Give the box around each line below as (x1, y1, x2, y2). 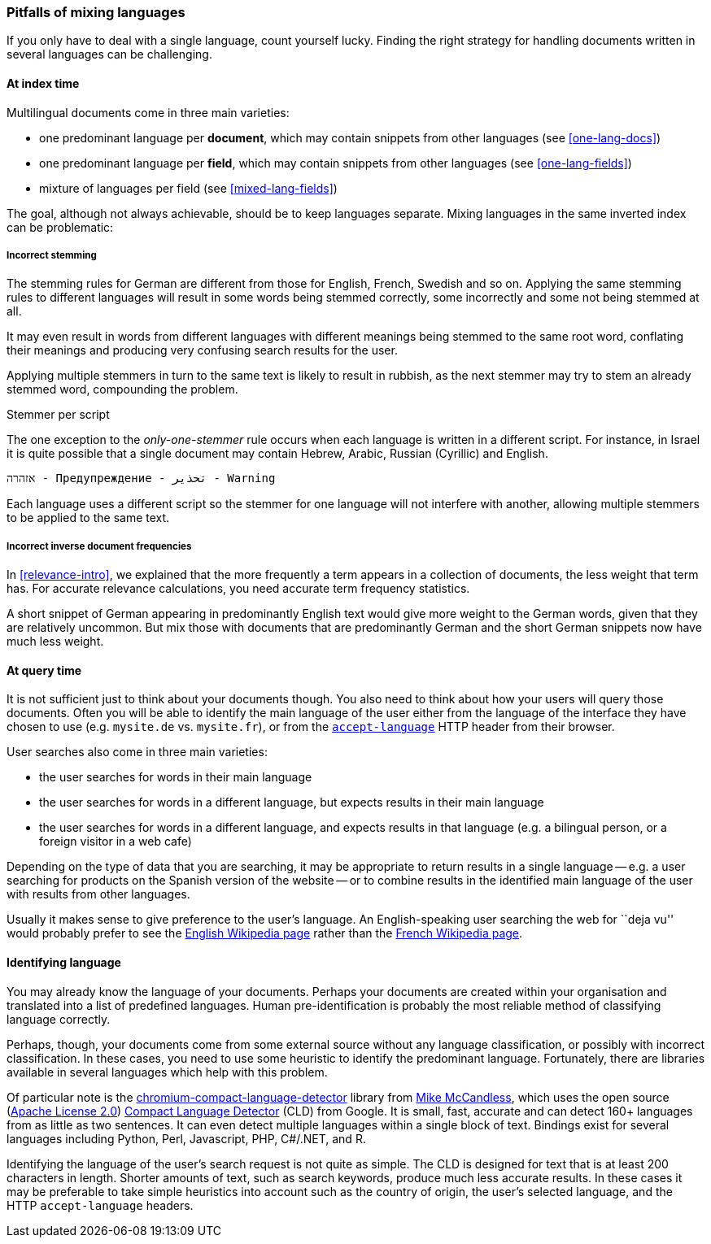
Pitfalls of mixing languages (7, 4, 185, 20)
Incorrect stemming (7, 249, 97, 261)
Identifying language (7, 955, 121, 969)
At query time (7, 663, 82, 677)
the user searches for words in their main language (39, 770, 312, 785)
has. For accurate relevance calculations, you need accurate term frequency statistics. (7, 581, 470, 596)
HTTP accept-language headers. (7, 1198, 194, 1212)
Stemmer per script (7, 407, 110, 422)
